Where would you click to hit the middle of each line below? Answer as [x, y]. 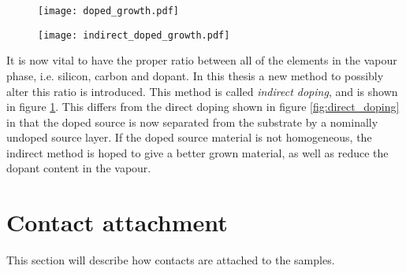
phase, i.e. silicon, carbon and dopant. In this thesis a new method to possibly [195, 75]
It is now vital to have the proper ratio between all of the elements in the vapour [202, 60]
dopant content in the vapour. [79, 168]
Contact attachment [117, 222]
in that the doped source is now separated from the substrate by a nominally [192, 122]
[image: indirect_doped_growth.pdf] [134, 35]
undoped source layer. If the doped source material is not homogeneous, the [189, 137]
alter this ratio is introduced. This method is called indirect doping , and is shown [202, 91]
